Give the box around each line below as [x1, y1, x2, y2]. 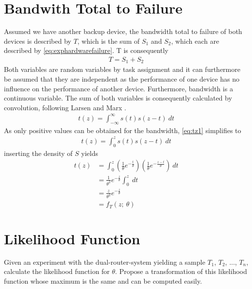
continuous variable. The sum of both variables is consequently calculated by [4, 93, 232, 103]
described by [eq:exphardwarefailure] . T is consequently [4, 45, 168, 55]
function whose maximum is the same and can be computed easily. [4, 275, 202, 286]
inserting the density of [4, 148, 73, 158]
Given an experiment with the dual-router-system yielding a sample [4, 256, 205, 267]
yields [81, 148, 98, 158]
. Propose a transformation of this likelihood [115, 266, 247, 276]
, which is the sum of [77, 35, 140, 46]
